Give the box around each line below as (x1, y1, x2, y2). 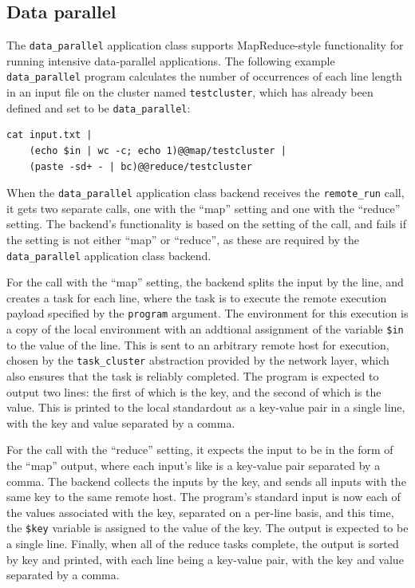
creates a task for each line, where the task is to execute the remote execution (6, 289, 387, 306)
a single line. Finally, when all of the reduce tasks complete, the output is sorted (6, 535, 399, 552)
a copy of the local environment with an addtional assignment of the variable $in (6, 321, 404, 337)
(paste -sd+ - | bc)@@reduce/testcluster (29, 160, 252, 172)
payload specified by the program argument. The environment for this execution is (6, 305, 409, 322)
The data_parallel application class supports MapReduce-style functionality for (6, 37, 404, 53)
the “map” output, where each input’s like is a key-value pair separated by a (6, 457, 381, 474)
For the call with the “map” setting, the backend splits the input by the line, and (6, 274, 404, 290)
